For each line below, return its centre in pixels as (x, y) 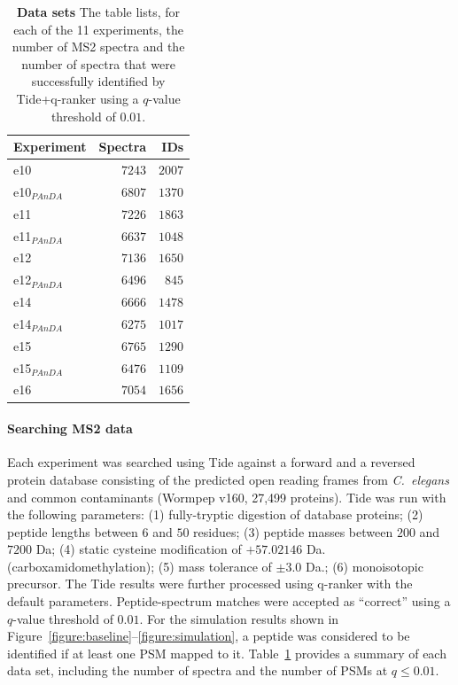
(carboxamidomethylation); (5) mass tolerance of (140, 566)
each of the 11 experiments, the (98, 29)
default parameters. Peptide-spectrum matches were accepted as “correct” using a (229, 601)
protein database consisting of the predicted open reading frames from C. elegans (228, 479)
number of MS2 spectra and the (98, 47)
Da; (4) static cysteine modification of (139, 549)
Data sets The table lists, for (99, 12)
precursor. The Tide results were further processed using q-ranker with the (210, 584)
